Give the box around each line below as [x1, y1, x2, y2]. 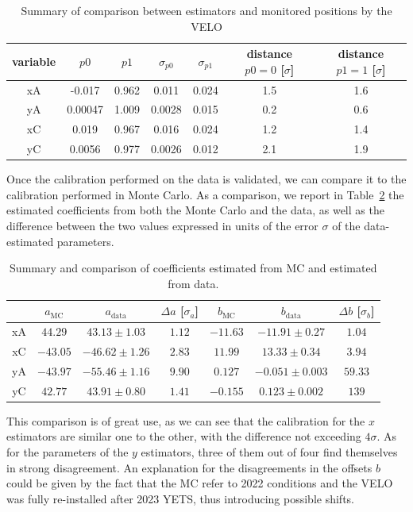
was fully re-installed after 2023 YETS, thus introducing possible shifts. [6, 490, 355, 506]
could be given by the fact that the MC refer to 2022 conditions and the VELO [6, 475, 393, 491]
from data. [168, 275, 219, 291]
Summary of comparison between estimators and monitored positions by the [21, 2, 392, 18]
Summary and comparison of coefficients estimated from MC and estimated [10, 260, 377, 276]
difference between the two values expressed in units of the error [6, 218, 318, 234]
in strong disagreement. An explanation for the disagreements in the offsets [6, 459, 372, 475]
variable [12, 52, 56, 69]
